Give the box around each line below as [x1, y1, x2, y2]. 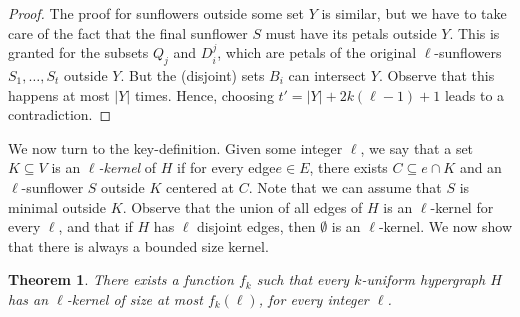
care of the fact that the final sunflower [8, 22, 248, 43]
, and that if [58, 216, 133, 237]
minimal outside [8, 196, 107, 217]
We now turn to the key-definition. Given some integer [8, 137, 343, 158]
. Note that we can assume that [248, 176, 442, 197]
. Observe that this [378, 64, 495, 85]
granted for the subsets [8, 42, 149, 63]
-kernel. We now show [378, 216, 513, 237]
